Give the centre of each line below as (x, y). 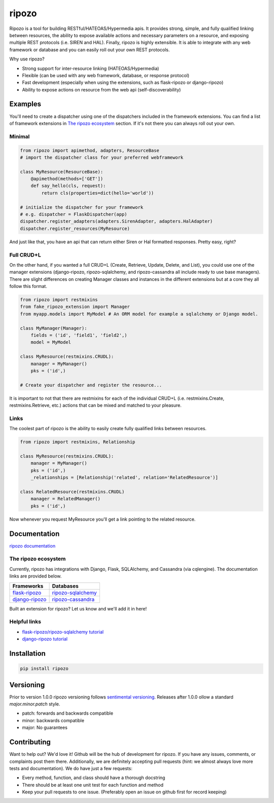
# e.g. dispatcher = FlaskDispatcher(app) (74, 214)
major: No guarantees (45, 728)
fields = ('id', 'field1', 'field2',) (79, 335)
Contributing (30, 742)
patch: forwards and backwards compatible (68, 713)
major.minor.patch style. (35, 704)
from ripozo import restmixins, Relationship (78, 442)
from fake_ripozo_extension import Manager (75, 307)
